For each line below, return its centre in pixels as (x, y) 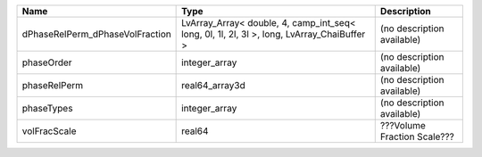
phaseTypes (47, 108)
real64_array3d (213, 85)
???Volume (403, 125)
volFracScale (49, 131)
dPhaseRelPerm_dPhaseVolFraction (96, 34)
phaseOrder (47, 62)
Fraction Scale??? (417, 136)
